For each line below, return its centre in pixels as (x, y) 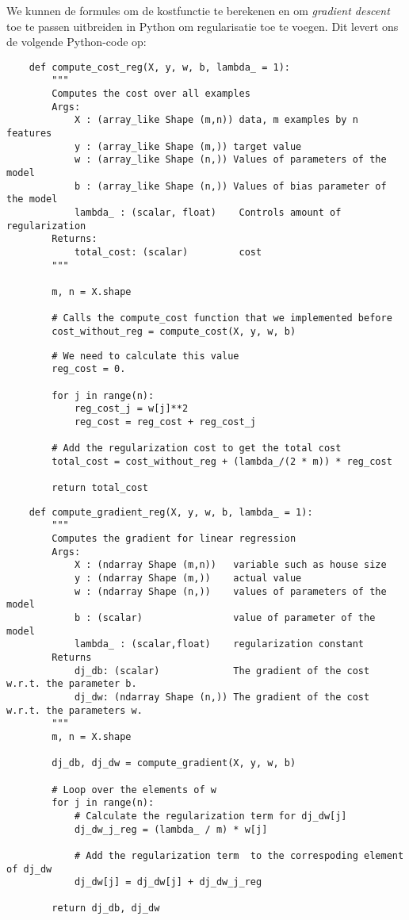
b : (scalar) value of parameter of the (225, 618)
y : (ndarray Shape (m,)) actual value (188, 579)
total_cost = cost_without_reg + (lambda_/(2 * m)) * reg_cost (222, 461)
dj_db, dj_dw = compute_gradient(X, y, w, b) (174, 763)
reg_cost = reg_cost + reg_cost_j (165, 422)
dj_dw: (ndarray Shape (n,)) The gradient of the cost (222, 697)
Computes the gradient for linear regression (174, 539)
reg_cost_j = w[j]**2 (131, 409)
